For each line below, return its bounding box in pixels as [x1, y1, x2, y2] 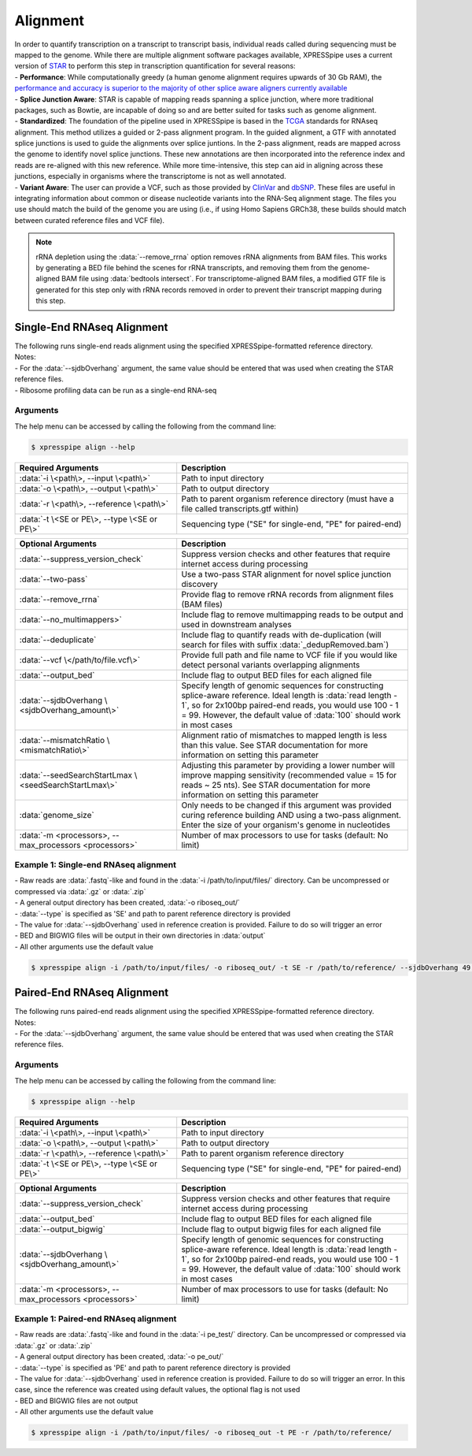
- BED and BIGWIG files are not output [14, 1395, 138, 1406]
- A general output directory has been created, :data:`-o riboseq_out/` [14, 898, 240, 908]
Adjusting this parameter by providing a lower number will [181, 760, 395, 771]
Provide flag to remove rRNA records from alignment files [181, 589, 394, 600]
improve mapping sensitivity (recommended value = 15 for [181, 769, 397, 780]
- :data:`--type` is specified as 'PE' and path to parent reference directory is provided [14, 1363, 291, 1372]
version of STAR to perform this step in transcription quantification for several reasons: [14, 61, 296, 71]
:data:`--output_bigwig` [19, 1224, 105, 1235]
